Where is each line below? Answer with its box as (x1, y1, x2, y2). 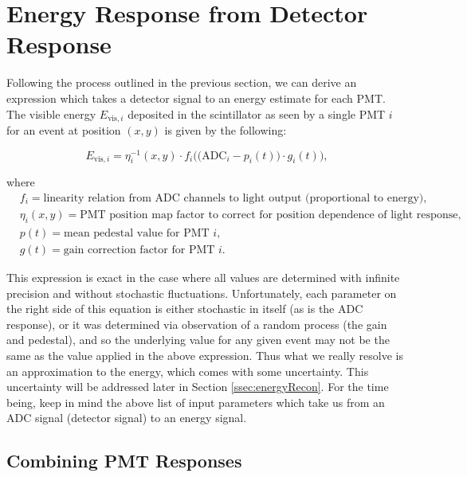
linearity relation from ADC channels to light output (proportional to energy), (43, 193, 427, 205)
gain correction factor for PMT (63, 244, 215, 256)
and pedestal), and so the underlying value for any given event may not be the (6, 331, 390, 348)
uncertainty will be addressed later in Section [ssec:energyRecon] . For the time (6, 378, 389, 395)
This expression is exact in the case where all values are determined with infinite (6, 268, 400, 285)
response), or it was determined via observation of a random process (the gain (6, 315, 387, 332)
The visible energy (6, 105, 96, 122)
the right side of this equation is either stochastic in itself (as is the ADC (6, 300, 363, 317)
